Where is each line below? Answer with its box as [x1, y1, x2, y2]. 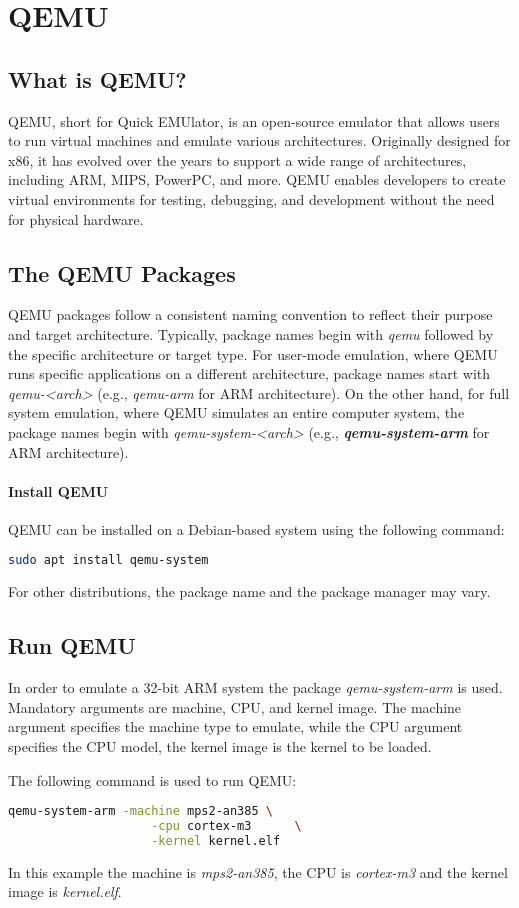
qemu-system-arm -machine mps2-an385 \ [8, 804, 273, 819]
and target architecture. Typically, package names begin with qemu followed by [8, 323, 494, 344]
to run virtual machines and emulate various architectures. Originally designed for [8, 130, 511, 151]
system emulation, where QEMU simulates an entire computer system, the [8, 402, 465, 423]
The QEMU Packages [8, 257, 236, 288]
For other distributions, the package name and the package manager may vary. [8, 581, 491, 602]
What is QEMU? [8, 63, 187, 94]
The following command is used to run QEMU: [8, 769, 297, 790]
